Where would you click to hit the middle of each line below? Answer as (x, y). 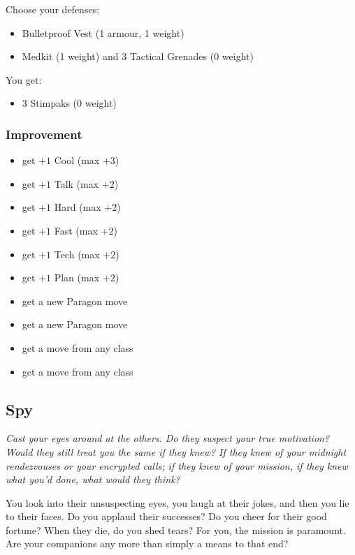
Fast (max (76, 230)
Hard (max (78, 207)
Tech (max (77, 254)
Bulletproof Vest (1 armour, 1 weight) (103, 32)
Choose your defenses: (53, 9)
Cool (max (77, 160)
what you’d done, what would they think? (93, 479)
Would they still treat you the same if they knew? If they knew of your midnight (176, 451)
